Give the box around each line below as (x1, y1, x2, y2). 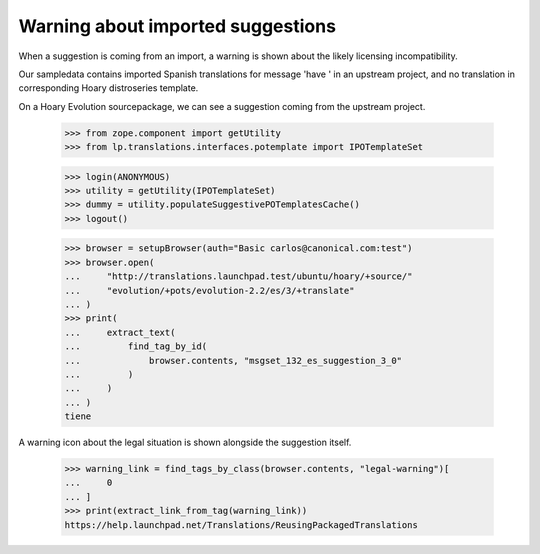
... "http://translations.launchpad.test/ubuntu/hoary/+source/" (64, 271, 413, 282)
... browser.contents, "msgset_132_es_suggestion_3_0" (64, 355, 403, 366)
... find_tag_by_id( (64, 341, 208, 352)
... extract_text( (64, 326, 176, 338)
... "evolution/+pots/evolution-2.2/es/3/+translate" (64, 285, 355, 296)
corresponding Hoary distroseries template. (18, 82, 199, 94)
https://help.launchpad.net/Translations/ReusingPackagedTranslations (64, 519, 419, 530)
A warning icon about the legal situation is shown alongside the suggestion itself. (18, 436, 352, 449)
